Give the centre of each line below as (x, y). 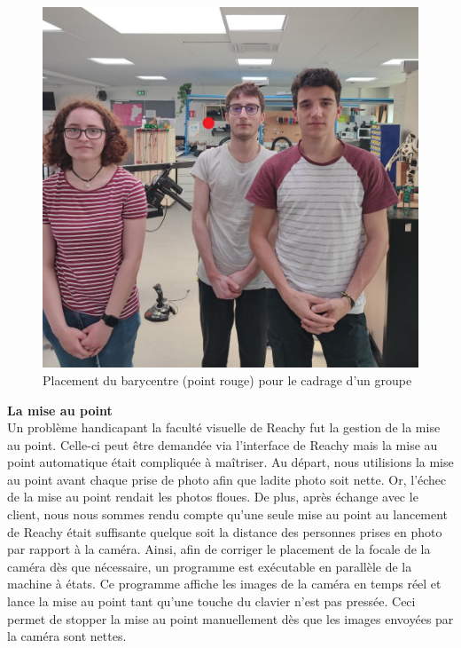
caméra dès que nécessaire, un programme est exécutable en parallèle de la (210, 566)
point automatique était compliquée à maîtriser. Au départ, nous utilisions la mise (230, 462)
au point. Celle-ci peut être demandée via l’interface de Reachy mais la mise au (223, 444)
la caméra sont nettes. (67, 636)
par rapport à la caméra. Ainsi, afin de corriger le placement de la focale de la (219, 549)
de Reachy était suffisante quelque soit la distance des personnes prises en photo (225, 531)
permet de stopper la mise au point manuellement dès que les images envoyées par (230, 618)
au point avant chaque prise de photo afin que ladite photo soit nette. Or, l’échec (227, 479)
